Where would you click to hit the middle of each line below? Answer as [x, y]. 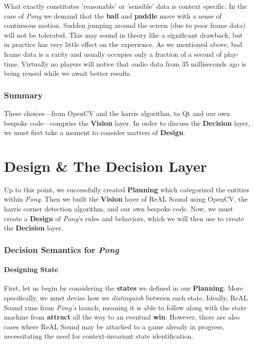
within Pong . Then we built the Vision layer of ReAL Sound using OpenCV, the [126, 199]
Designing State [31, 269]
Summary [23, 95]
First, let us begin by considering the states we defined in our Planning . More [124, 288]
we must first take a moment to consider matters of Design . [95, 132]
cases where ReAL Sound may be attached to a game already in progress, [114, 326]
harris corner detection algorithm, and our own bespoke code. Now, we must [118, 209]
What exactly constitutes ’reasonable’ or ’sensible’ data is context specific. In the [126, 6]
